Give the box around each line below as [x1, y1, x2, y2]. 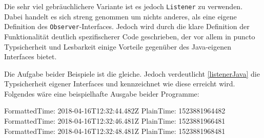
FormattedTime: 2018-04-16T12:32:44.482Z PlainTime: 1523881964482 [4, 105, 226, 116]
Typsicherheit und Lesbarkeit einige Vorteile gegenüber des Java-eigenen [4, 41, 231, 52]
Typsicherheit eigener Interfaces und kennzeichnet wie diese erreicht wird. [4, 78, 235, 89]
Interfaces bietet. [4, 51, 57, 62]
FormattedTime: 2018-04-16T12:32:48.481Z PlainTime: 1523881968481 [4, 125, 226, 136]
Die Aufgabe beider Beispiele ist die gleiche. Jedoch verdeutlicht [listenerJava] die [4, 68, 260, 79]
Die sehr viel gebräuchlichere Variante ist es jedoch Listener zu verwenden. [4, 1, 243, 11]
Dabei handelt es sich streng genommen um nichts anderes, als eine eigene [4, 11, 237, 21]
